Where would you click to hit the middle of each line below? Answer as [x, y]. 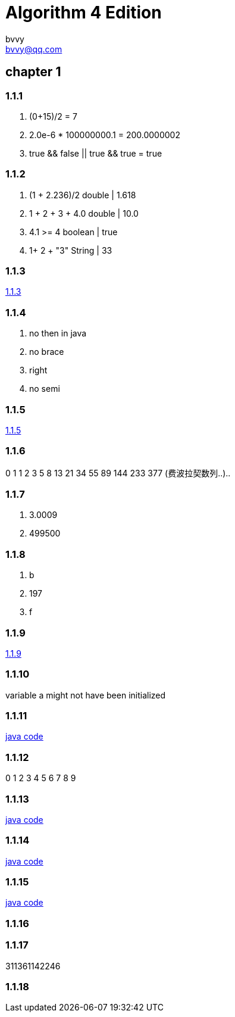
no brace [47, 352]
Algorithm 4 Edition [84, 13]
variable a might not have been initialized [86, 695]
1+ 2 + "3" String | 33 [71, 250]
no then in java [58, 333]
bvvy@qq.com [34, 49]
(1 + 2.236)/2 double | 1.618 [83, 195]
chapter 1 [33, 72]
